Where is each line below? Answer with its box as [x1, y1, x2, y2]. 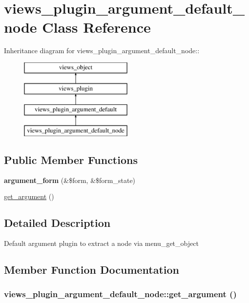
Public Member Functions [4, 152, 138, 167]
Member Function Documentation [4, 262, 180, 277]
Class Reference [42, 17, 151, 37]
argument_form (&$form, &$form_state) [4, 175, 136, 185]
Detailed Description [4, 215, 111, 230]
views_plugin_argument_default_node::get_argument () [4, 287, 237, 300]
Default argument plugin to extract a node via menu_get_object [4, 238, 199, 248]
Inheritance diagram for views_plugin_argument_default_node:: [4, 45, 200, 56]
